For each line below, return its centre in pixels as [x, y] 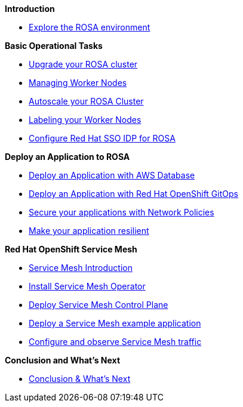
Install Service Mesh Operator [87, 286]
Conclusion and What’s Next [63, 360]
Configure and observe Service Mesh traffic [115, 342]
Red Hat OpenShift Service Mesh [71, 249]
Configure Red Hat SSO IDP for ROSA [102, 138]
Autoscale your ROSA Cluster [86, 101]
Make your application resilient [89, 231]
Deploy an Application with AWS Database [112, 175]
